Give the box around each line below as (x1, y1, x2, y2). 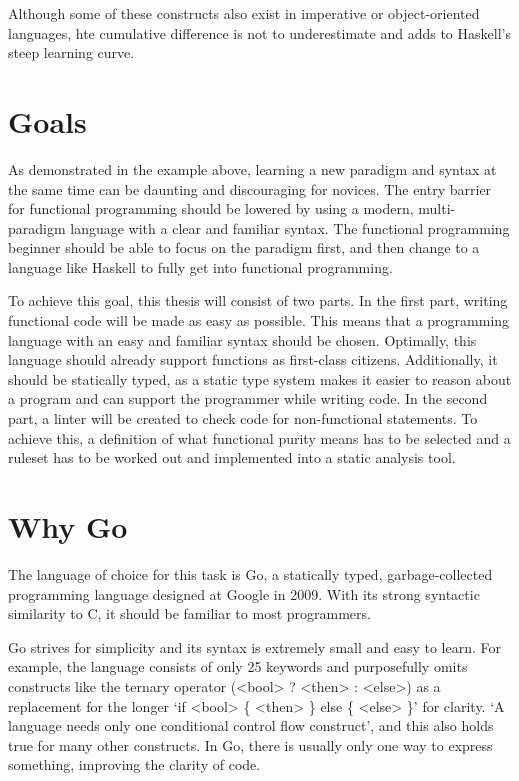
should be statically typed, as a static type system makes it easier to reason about (8, 368, 512, 389)
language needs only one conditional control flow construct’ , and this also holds (8, 715, 494, 736)
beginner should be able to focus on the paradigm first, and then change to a (8, 237, 480, 258)
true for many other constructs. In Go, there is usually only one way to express (8, 734, 493, 755)
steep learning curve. (8, 42, 135, 63)
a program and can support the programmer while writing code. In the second (8, 388, 488, 409)
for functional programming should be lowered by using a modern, (8, 198, 414, 219)
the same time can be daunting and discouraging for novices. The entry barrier (8, 178, 492, 199)
